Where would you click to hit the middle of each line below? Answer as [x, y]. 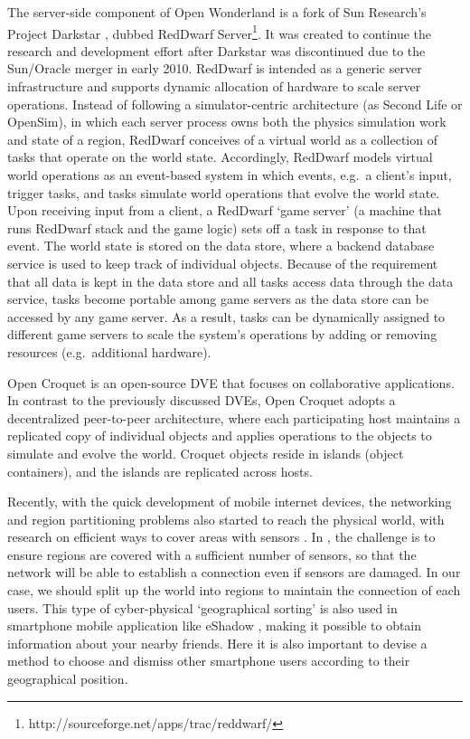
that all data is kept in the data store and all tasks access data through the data [230, 281]
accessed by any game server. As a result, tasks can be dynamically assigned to [226, 316]
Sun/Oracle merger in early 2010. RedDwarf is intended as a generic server [215, 68]
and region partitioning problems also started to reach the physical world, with [226, 519]
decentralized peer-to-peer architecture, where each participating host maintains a [234, 417]
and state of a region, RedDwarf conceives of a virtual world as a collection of [222, 139]
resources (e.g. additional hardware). [109, 351]
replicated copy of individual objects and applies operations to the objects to [220, 436]
